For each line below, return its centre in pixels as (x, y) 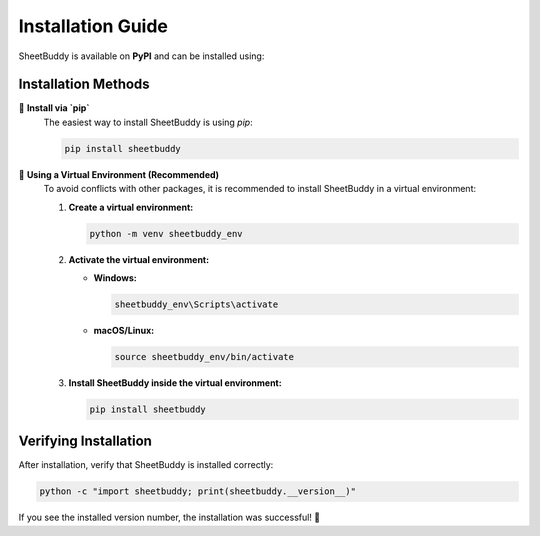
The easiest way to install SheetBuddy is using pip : (148, 122)
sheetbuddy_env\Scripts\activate (196, 304)
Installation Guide (93, 26)
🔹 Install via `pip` (54, 108)
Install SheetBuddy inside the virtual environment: (175, 382)
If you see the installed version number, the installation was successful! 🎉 (169, 517)
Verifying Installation (85, 441)
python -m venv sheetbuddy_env (166, 233)
